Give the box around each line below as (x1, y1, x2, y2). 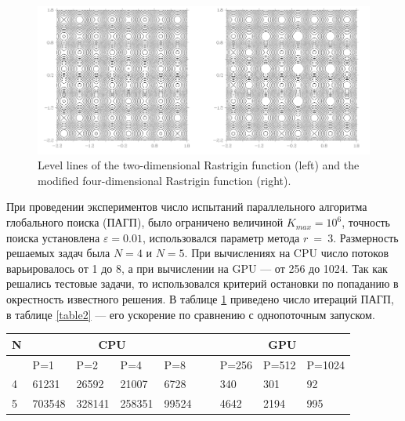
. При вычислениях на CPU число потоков (184, 245, 389, 261)
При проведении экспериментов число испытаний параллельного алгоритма (6, 198, 367, 215)
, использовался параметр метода (142, 229, 300, 245)
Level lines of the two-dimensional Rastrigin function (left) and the (38, 157, 360, 173)
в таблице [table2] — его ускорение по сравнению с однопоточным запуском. (6, 306, 375, 322)
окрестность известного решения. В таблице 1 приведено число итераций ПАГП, (6, 291, 394, 307)
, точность (342, 214, 391, 230)
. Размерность (333, 229, 399, 245)
